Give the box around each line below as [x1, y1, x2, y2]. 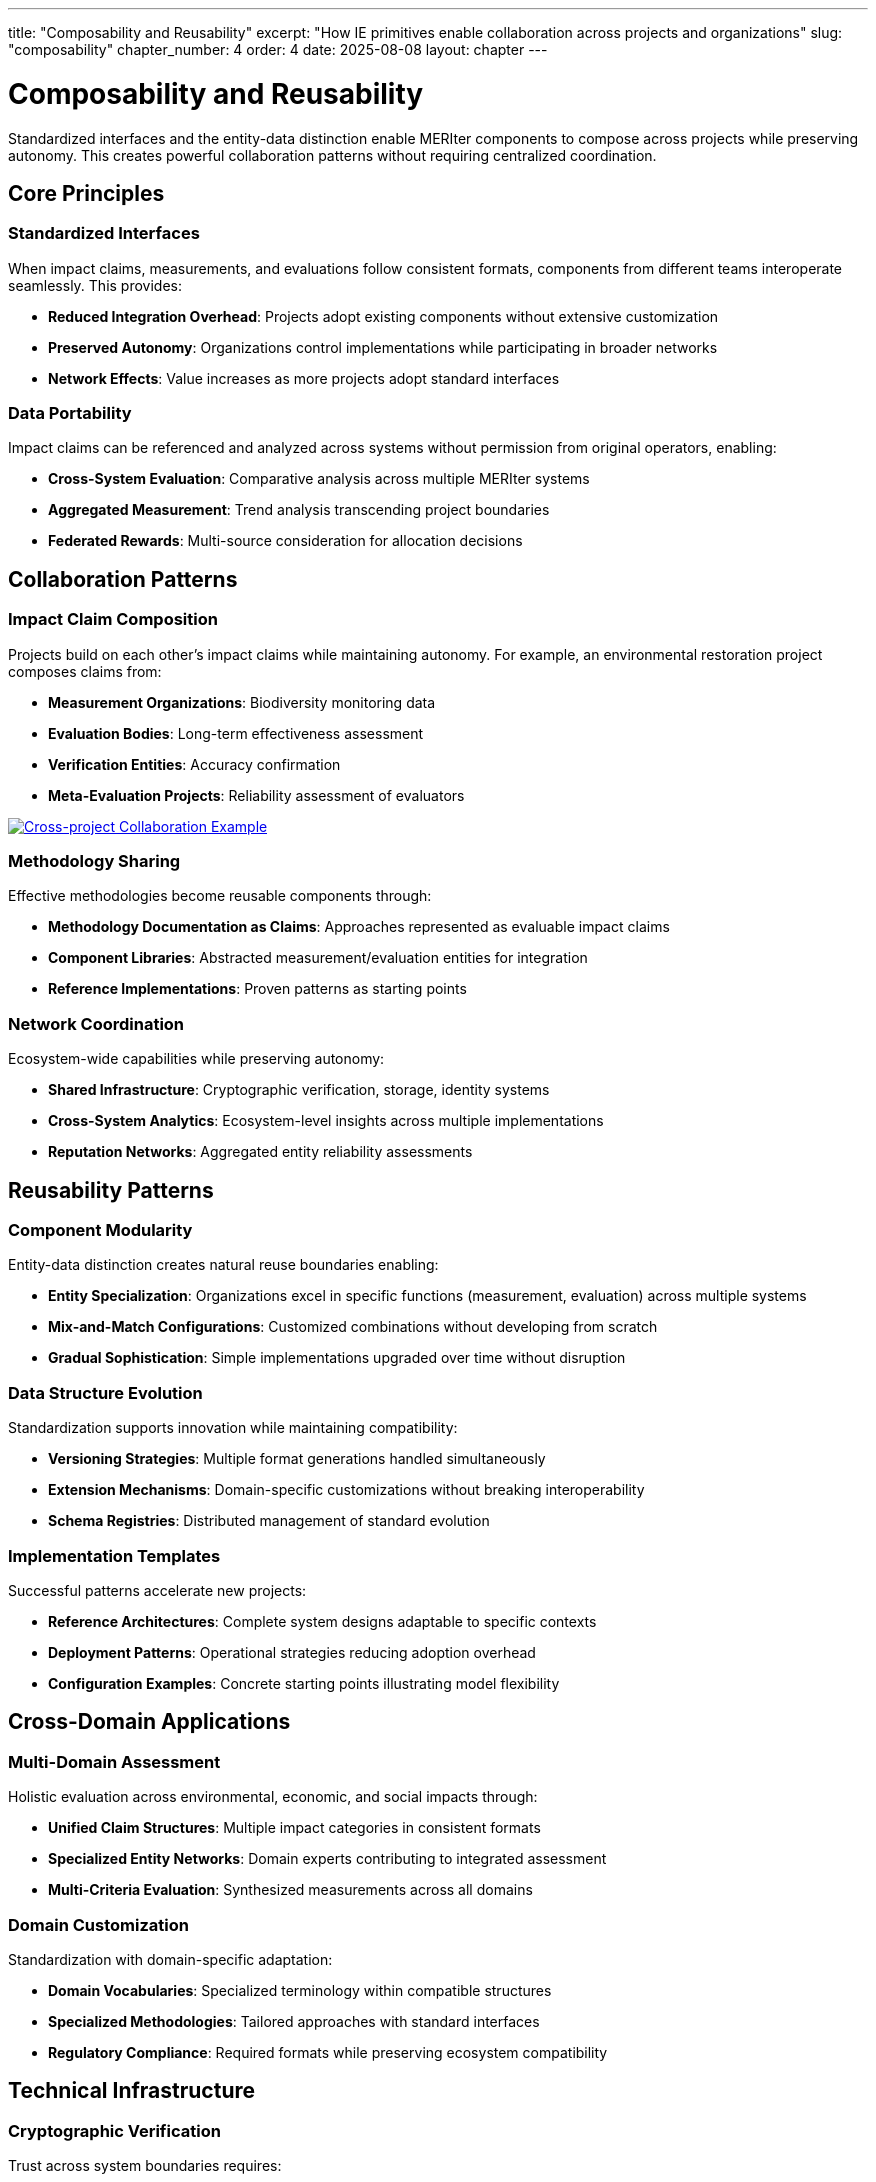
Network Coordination [8, 1013, 185, 1034]
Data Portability [8, 403, 132, 424]
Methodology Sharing [8, 851, 181, 872]
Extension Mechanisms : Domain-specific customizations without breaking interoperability [48, 1481, 645, 1499]
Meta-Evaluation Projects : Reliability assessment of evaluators [48, 786, 465, 804]
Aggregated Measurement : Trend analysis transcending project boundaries [48, 501, 550, 519]
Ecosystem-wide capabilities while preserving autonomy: [8, 1050, 385, 1068]
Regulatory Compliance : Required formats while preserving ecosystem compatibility [48, 2043, 608, 2061]
